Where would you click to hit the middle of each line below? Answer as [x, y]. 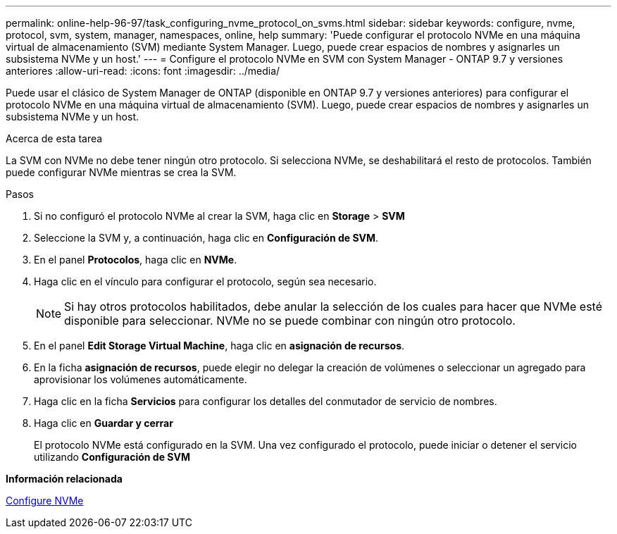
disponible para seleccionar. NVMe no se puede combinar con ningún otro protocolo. [290, 321]
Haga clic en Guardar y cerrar [104, 423]
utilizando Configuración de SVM [112, 457]
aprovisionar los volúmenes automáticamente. [141, 379]
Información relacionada [64, 479]
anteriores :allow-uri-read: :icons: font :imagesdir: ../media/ [143, 71]
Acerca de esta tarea [54, 138]
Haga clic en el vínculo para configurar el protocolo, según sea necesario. [205, 281]
